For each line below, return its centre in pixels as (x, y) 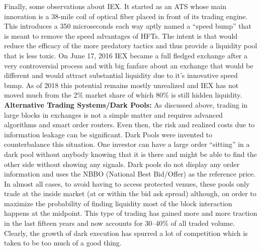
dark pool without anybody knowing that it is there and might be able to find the (130, 154)
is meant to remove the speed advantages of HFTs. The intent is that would (121, 35)
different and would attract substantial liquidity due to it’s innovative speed (121, 75)
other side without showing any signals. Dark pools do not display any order (122, 164)
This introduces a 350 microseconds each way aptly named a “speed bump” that (128, 26)
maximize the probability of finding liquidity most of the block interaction (118, 203)
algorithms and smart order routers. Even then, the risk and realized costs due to (129, 124)
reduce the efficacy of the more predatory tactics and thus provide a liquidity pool (131, 46)
